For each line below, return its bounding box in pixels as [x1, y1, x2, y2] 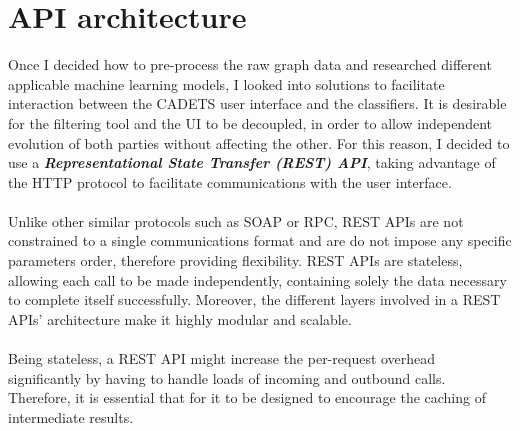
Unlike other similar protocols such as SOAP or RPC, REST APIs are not [8, 210, 464, 231]
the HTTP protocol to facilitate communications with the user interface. [8, 171, 452, 192]
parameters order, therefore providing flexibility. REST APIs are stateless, [8, 250, 463, 271]
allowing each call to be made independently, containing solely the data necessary [8, 269, 507, 290]
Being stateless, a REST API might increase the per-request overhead [8, 348, 436, 369]
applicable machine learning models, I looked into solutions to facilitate [8, 73, 445, 94]
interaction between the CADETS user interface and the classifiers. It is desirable [8, 93, 507, 114]
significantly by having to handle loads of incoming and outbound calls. [8, 367, 446, 388]
